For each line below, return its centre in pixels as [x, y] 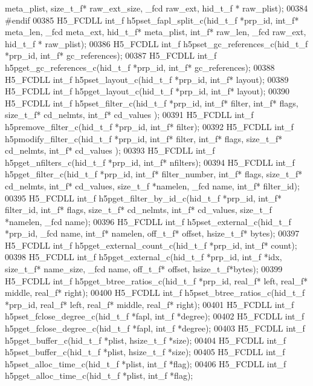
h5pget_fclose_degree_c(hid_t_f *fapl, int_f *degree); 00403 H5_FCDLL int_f [155, 328]
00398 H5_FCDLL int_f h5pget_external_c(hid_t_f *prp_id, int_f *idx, [144, 257]
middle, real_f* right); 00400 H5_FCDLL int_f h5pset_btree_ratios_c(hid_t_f [155, 293]
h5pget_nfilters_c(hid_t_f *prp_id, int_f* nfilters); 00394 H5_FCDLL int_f [150, 162]
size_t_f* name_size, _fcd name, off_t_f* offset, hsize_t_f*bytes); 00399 [144, 269]
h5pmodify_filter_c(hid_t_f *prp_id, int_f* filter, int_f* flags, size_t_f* [144, 138]
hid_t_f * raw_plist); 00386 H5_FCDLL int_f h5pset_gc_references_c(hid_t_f [156, 43]
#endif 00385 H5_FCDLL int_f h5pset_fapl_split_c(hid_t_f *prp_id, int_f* [152, 20]
